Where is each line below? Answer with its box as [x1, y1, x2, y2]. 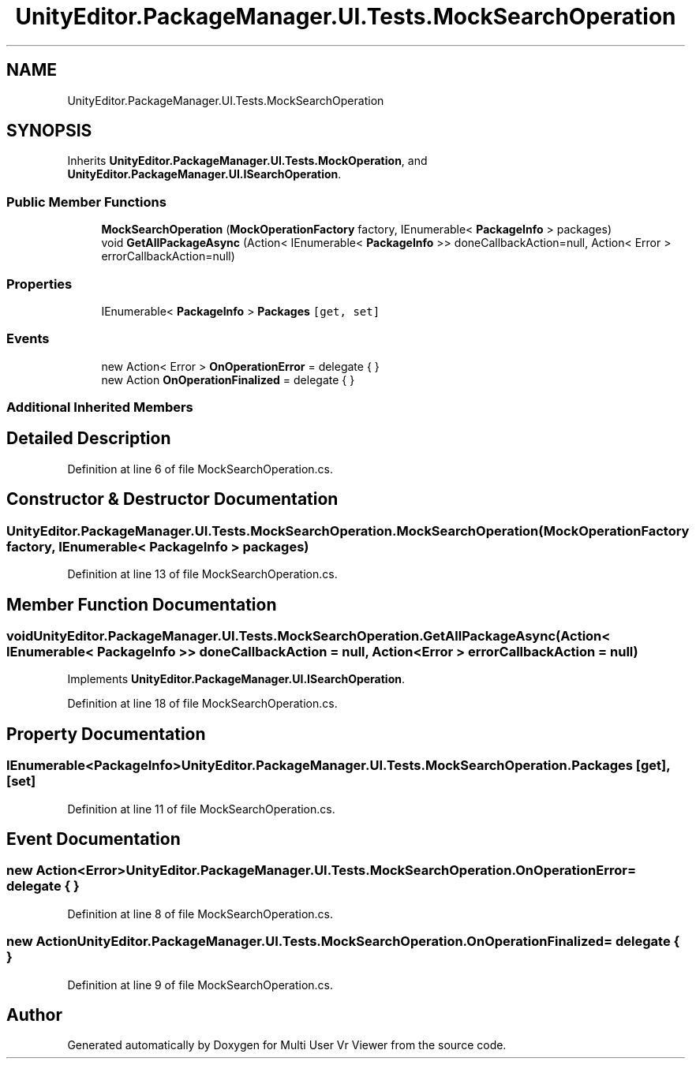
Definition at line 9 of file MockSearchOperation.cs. [67, 977, 334, 992]
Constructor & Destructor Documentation [6, 489, 339, 510]
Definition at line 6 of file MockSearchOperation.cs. [67, 461, 334, 476]
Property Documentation [6, 723, 206, 744]
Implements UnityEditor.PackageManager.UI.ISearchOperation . [67, 672, 405, 686]
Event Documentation [6, 828, 181, 849]
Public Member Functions [6, 193, 167, 210]
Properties [6, 275, 73, 292]
